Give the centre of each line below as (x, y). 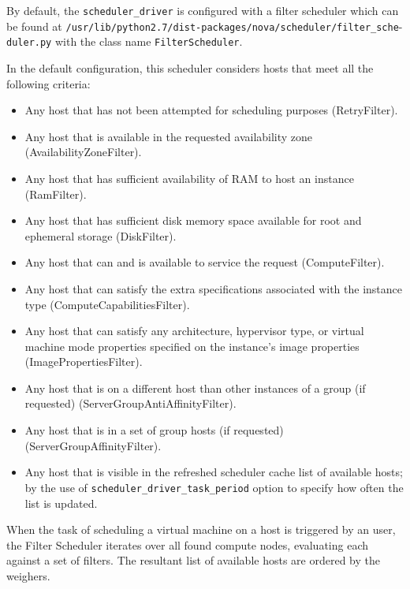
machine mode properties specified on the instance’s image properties (192, 346)
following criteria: (48, 83)
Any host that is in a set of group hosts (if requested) (154, 430)
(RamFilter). (56, 194)
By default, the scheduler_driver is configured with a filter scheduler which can (203, 10)
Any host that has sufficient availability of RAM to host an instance (189, 178)
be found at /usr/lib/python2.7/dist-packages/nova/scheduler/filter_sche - (205, 26)
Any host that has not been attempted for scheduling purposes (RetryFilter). (211, 110)
